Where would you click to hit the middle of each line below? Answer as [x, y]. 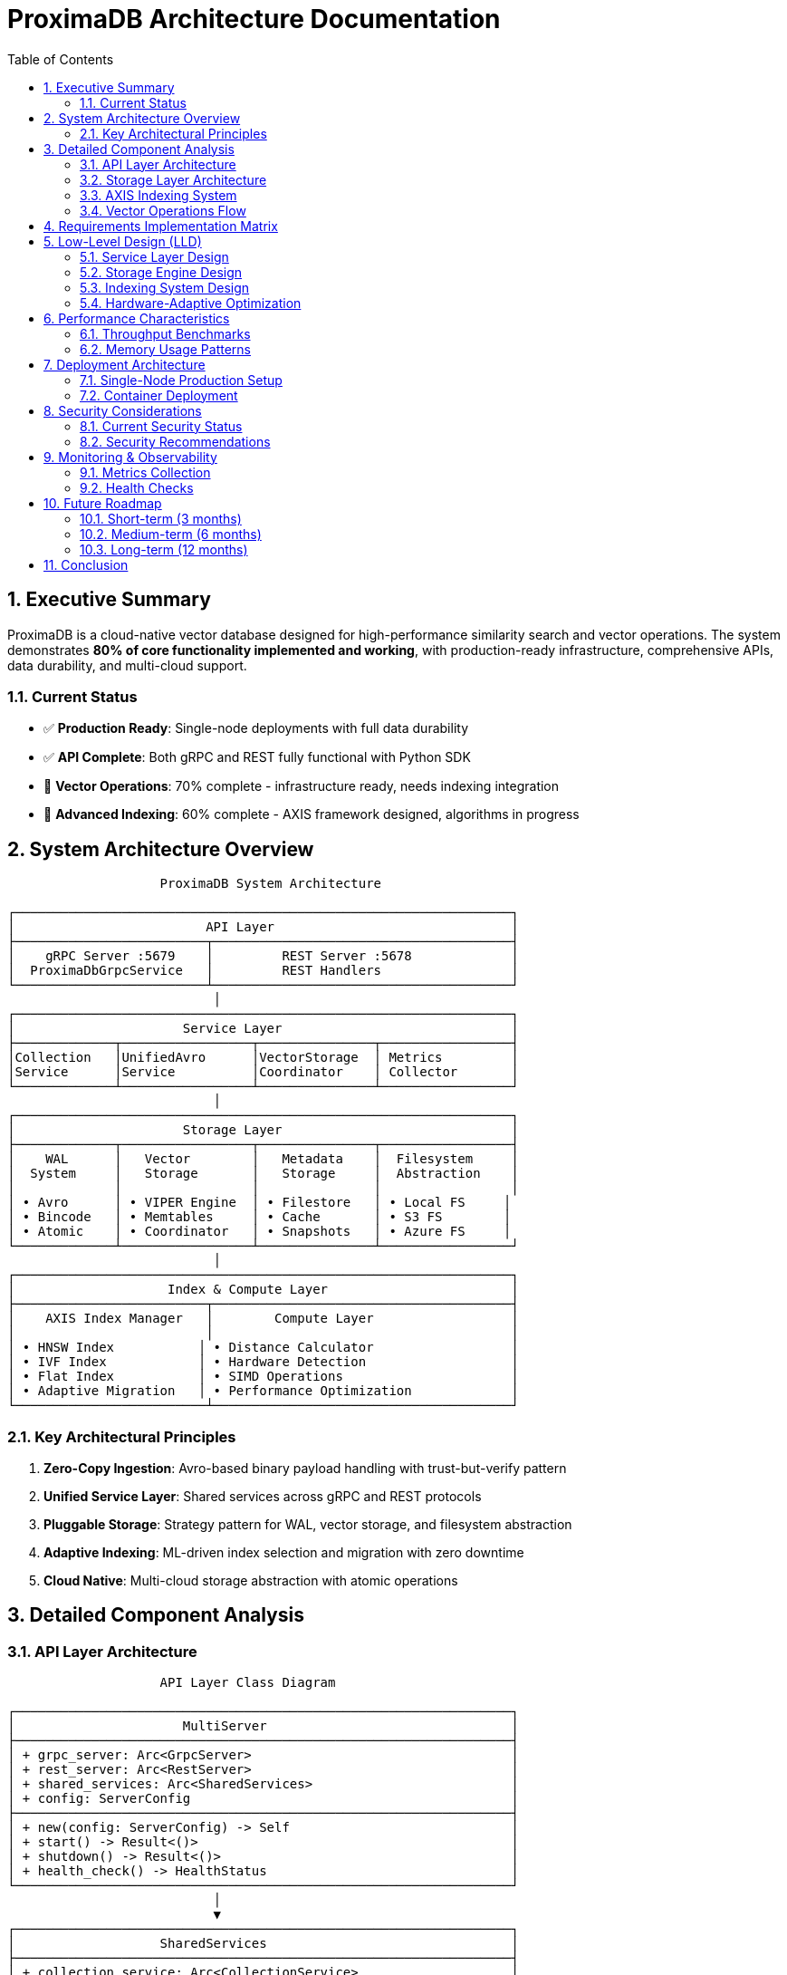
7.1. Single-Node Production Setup [181, 380]
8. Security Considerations [123, 410]
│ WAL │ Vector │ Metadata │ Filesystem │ [263, 1159]
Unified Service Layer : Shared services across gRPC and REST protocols [263, 1496]
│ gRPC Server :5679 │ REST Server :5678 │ [263, 956]
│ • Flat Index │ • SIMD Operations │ [263, 1377]
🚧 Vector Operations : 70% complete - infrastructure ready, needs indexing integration [302, 786]
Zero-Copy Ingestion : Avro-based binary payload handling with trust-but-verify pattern [305, 1468]
